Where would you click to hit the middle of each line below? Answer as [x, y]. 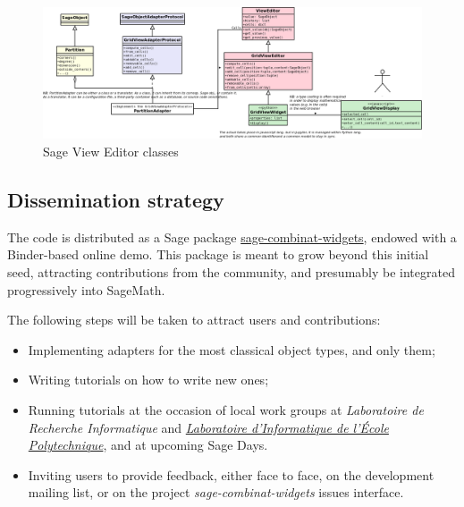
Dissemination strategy [116, 199]
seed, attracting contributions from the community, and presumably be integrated [231, 271]
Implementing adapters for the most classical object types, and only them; [232, 349]
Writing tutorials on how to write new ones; [148, 380]
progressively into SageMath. [86, 289]
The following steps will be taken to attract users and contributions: [194, 320]
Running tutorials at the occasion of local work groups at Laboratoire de [226, 409]
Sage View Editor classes [111, 151]
